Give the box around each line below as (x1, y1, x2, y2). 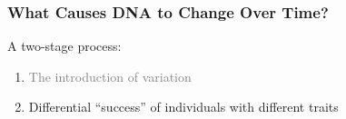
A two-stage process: (7, 36, 122, 55)
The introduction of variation (28, 66, 192, 85)
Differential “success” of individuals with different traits (28, 97, 339, 116)
